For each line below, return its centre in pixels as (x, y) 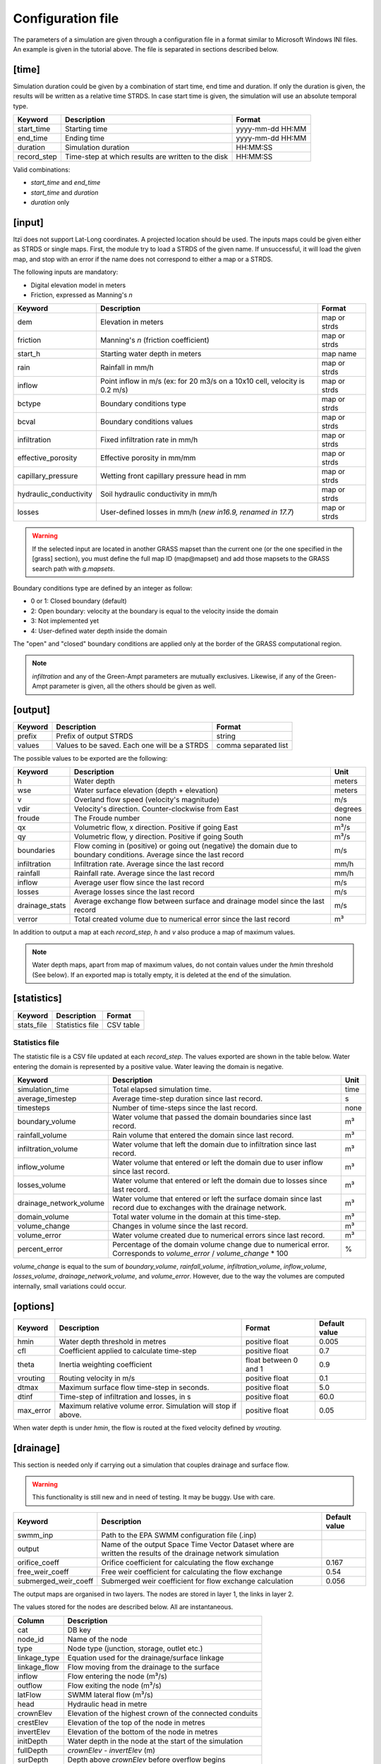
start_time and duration (65, 192)
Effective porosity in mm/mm (148, 458)
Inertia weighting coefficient (105, 1364)
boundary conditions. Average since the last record (159, 855)
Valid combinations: (42, 170)
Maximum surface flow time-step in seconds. (134, 1387)
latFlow (29, 1695)
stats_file (32, 1025)
